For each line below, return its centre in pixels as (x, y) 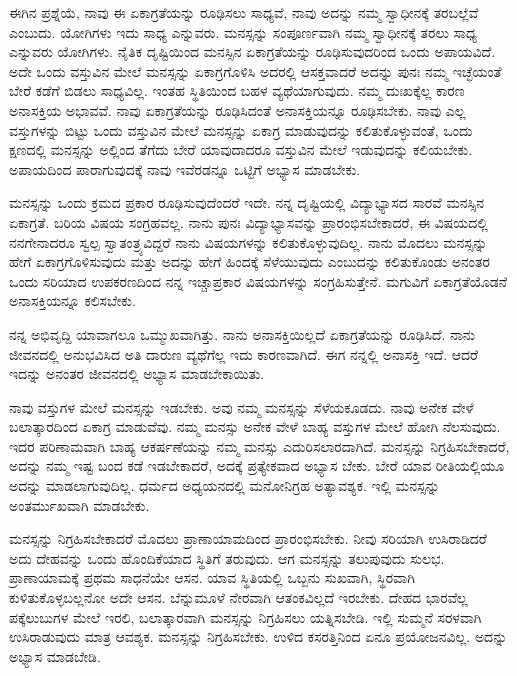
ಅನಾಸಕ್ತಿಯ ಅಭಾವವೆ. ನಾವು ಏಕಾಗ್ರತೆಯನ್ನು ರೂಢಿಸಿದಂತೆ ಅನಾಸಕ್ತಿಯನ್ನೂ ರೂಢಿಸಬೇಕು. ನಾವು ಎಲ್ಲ (237, 109)
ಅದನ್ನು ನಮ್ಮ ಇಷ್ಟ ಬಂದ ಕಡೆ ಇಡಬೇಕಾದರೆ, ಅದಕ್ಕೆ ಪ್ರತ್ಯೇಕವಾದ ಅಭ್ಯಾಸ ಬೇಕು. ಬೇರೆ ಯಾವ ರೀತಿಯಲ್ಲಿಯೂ (257, 465)
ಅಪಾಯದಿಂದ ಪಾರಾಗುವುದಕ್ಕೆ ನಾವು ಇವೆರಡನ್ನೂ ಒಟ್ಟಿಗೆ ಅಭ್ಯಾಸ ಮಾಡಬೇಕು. (185, 168)
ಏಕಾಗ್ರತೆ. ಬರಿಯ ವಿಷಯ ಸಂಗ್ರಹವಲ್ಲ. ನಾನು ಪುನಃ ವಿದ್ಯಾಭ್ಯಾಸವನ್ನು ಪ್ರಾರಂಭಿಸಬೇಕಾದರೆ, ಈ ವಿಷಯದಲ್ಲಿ (248, 221)
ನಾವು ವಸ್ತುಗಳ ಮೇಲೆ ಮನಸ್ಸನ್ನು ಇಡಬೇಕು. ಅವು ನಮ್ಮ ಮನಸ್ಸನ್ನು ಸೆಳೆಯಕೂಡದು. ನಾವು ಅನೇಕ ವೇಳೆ (241, 406)
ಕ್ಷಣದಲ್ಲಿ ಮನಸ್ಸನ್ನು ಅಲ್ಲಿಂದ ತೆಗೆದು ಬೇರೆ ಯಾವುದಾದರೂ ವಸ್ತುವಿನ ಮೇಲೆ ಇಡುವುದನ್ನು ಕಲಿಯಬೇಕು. (241, 149)
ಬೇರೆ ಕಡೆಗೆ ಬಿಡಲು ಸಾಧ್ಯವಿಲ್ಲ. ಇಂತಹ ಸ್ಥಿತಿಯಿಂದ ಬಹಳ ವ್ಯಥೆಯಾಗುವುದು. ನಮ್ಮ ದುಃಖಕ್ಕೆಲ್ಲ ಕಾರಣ (237, 90)
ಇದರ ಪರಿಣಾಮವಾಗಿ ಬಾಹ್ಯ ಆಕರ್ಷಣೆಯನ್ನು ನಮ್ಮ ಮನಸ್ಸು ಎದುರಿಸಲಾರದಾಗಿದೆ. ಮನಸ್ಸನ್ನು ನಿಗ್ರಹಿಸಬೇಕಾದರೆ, (259, 445)
